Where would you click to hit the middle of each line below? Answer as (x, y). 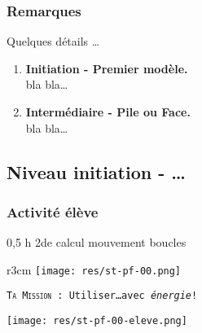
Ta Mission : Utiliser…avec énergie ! (102, 296)
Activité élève (53, 211)
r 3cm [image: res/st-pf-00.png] (94, 269)
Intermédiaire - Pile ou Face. (108, 112)
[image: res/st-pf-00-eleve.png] (97, 321)
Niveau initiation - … (96, 171)
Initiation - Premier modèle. (107, 68)
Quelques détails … (53, 41)
